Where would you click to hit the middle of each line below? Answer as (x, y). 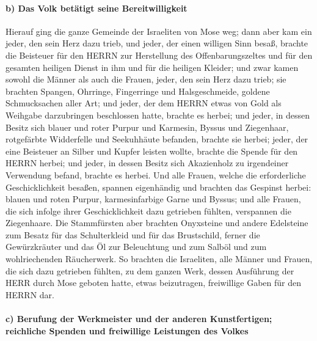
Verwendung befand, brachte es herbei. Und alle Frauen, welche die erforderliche (156, 174)
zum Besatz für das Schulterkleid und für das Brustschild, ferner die (133, 234)
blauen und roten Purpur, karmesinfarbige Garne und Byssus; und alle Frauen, (153, 199)
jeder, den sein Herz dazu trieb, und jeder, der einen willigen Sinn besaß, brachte (157, 43)
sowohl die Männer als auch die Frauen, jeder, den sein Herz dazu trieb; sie (146, 79)
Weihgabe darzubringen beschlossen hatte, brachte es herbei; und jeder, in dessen (158, 115)
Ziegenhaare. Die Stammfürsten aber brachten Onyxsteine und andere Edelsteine (157, 223)
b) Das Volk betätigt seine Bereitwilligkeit (97, 8)
